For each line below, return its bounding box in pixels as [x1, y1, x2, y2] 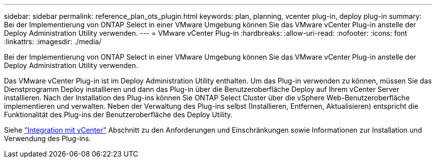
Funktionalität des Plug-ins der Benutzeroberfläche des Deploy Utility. [4, 110, 233, 119]
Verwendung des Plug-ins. [4, 134, 91, 143]
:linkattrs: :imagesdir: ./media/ [4, 37, 102, 46]
